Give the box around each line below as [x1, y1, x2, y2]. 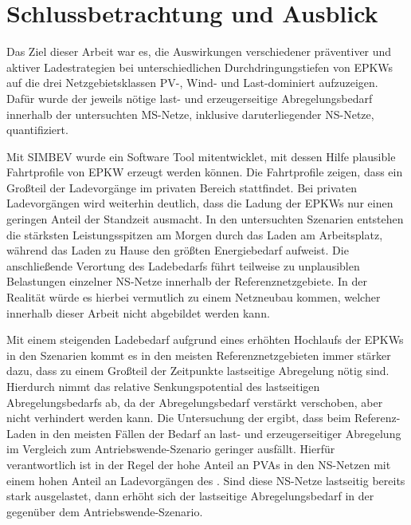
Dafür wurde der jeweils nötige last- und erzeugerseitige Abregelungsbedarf [6, 89, 373, 106]
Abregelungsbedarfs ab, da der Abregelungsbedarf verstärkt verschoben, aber [6, 393, 383, 410]
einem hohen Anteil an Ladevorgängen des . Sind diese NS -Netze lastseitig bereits [6, 472, 405, 488]
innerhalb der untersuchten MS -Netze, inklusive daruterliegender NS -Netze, [6, 105, 374, 122]
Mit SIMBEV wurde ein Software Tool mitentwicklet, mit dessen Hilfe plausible [6, 148, 396, 164]
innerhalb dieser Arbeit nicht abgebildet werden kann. [6, 304, 270, 321]
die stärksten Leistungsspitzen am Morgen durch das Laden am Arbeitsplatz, [6, 226, 383, 243]
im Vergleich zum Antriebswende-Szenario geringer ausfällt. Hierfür [6, 440, 335, 457]
